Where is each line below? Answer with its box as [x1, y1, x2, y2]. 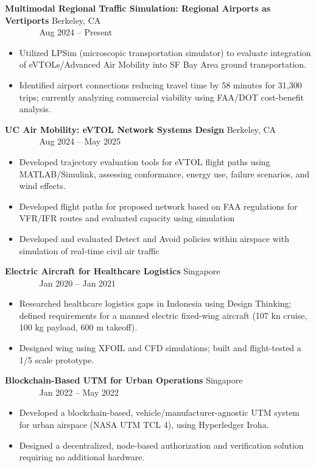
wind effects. [19, 179, 66, 192]
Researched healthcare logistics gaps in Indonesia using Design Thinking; [19, 297, 292, 310]
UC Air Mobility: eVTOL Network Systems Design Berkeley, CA [5, 123, 276, 135]
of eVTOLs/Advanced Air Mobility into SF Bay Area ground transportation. [19, 58, 306, 71]
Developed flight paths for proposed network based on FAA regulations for [19, 199, 298, 212]
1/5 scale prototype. [19, 353, 94, 366]
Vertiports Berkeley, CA [5, 13, 101, 26]
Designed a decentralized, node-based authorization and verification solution [19, 438, 304, 451]
